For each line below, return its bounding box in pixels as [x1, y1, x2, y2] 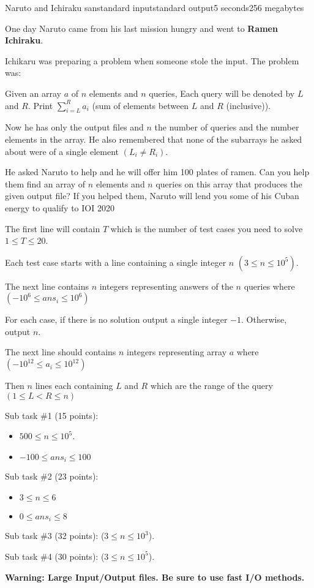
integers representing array [127, 345, 227, 358]
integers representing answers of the [99, 279, 233, 292]
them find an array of [5, 177, 86, 190]
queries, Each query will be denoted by [149, 86, 295, 99]
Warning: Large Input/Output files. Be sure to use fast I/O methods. [5, 570, 305, 583]
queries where [244, 279, 295, 292]
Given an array [5, 86, 61, 99]
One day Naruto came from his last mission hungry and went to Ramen [5, 21, 278, 34]
